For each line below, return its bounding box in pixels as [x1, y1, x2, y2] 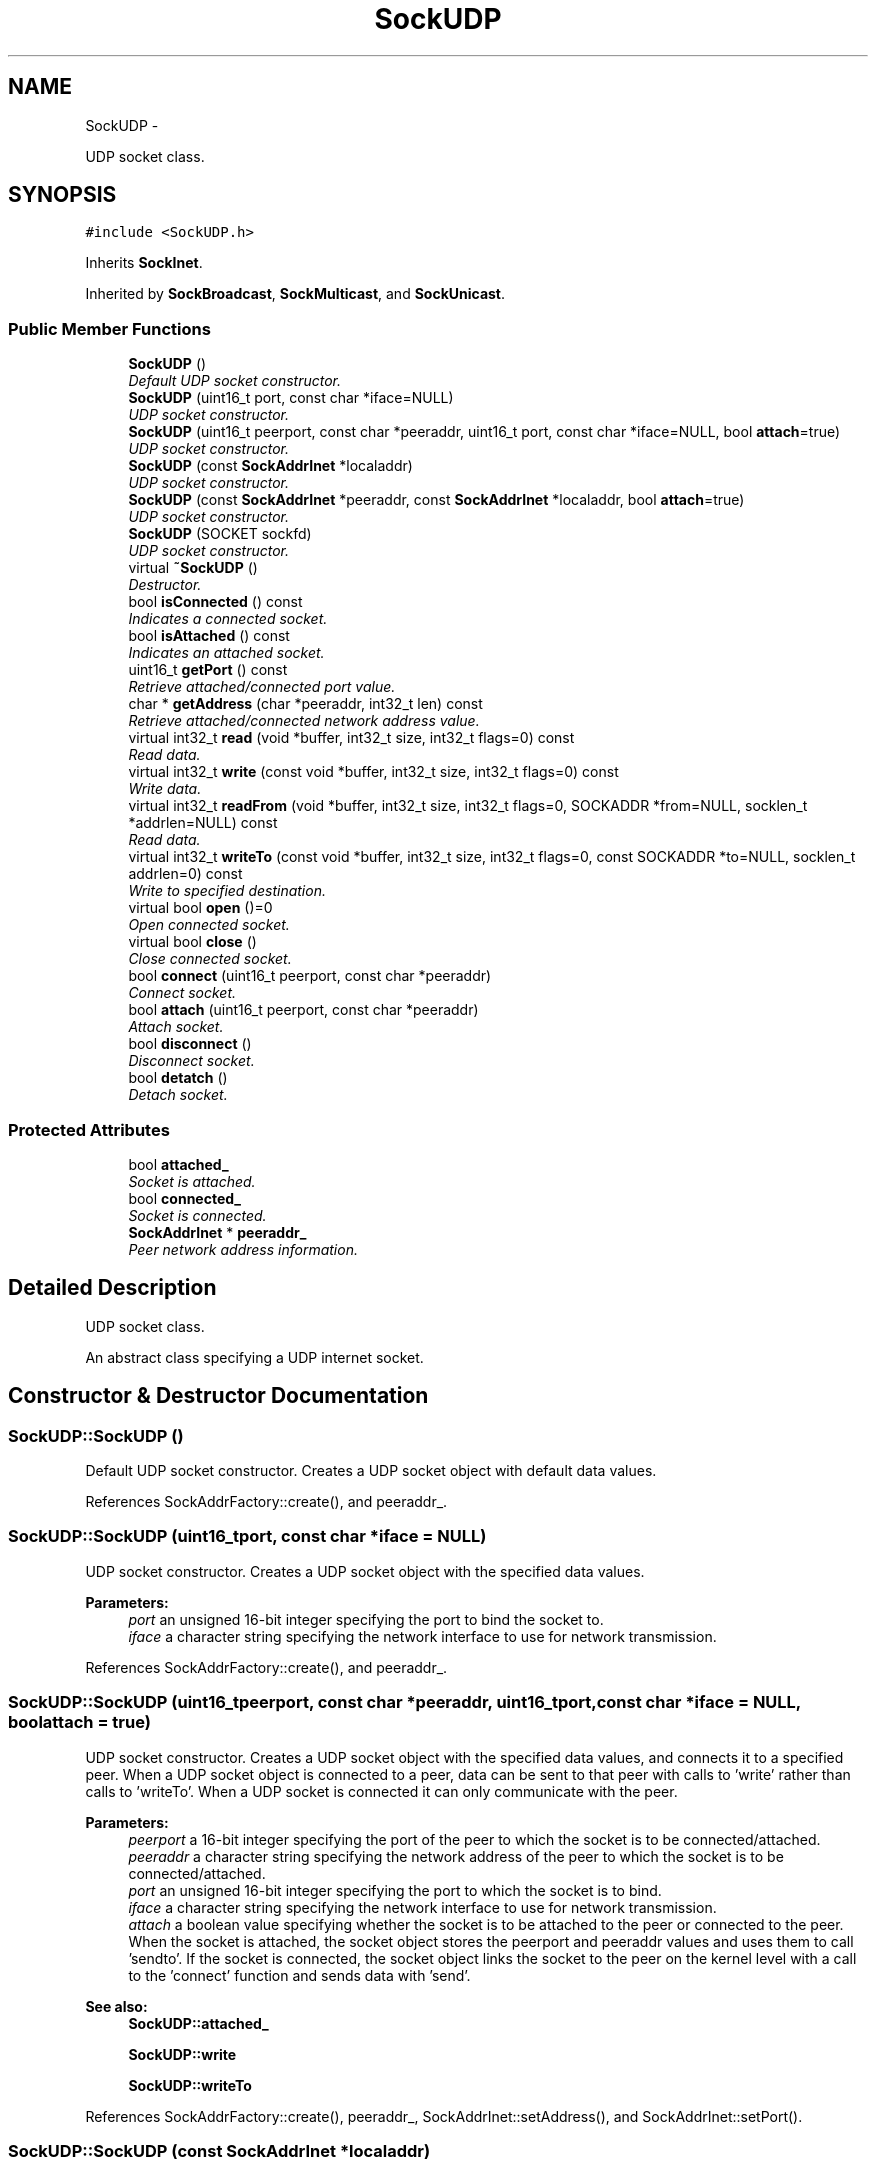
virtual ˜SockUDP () [128, 559, 258, 577]
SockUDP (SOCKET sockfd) [128, 525, 312, 543]
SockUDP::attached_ [128, 2014, 269, 2032]
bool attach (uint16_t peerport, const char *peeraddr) [128, 1001, 479, 1019]
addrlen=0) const [128, 865, 243, 883]
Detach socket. [128, 1086, 228, 1104]
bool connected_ [128, 1189, 241, 1207]
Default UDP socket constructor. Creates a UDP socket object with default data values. [85, 1462, 657, 1479]
